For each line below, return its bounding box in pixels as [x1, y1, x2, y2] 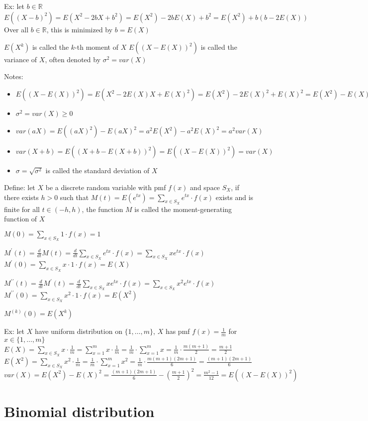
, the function [82, 204, 123, 214]
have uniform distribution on [34, 326, 122, 336]
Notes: [4, 71, 23, 81]
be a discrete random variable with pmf [45, 182, 166, 192]
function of [4, 213, 37, 224]
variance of [4, 54, 37, 65]
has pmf [165, 326, 190, 336]
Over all [4, 24, 29, 34]
